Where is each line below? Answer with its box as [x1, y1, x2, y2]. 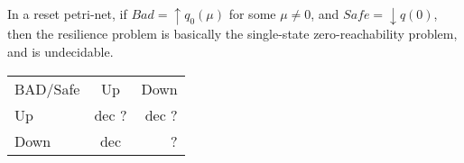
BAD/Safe [14, 77, 80, 99]
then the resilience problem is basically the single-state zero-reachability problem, [7, 24, 458, 43]
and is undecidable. [7, 41, 114, 60]
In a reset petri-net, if [7, 5, 127, 23]
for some [228, 5, 276, 23]
